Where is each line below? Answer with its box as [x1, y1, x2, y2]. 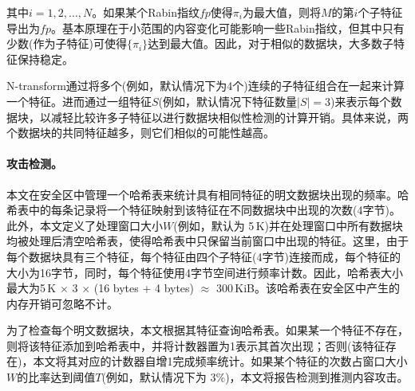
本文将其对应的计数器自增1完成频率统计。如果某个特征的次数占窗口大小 [33, 353, 408, 369]
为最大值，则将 [243, 4, 322, 20]
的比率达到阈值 [17, 369, 96, 385]
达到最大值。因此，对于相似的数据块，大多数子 [148, 35, 394, 52]
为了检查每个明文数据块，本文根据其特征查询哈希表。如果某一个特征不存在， [6, 322, 409, 338]
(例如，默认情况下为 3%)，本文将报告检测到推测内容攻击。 [101, 369, 409, 385]
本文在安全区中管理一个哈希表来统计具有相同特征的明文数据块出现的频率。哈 [6, 186, 409, 202]
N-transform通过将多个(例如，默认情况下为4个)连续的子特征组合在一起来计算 [6, 77, 405, 94]
